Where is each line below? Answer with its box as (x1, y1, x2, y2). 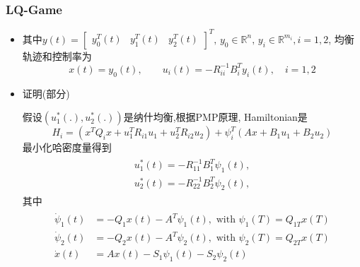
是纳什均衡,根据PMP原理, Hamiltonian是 (123, 109, 308, 124)
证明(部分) (22, 85, 70, 100)
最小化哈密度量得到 (22, 140, 112, 155)
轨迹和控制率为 (22, 48, 92, 63)
